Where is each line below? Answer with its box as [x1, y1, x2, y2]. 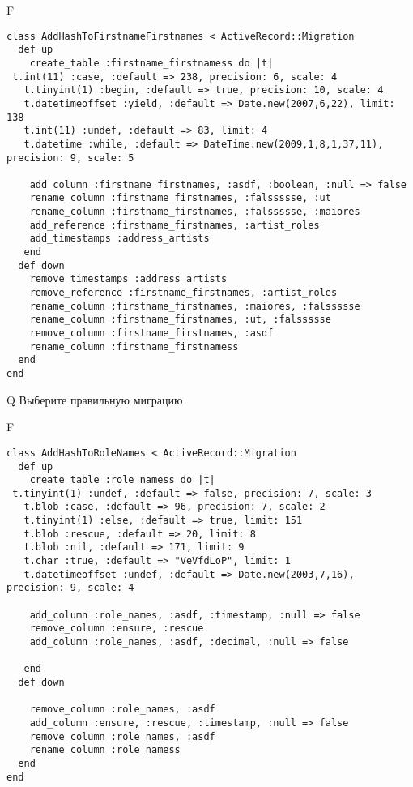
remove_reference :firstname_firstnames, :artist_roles [29, 287, 338, 299]
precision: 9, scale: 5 [6, 152, 134, 164]
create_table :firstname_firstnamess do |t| [29, 57, 274, 69]
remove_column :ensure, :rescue [29, 622, 204, 635]
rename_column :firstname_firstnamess [29, 340, 239, 353]
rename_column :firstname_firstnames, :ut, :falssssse [29, 314, 331, 326]
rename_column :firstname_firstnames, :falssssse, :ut [29, 192, 331, 204]
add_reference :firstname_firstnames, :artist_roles [29, 219, 320, 231]
